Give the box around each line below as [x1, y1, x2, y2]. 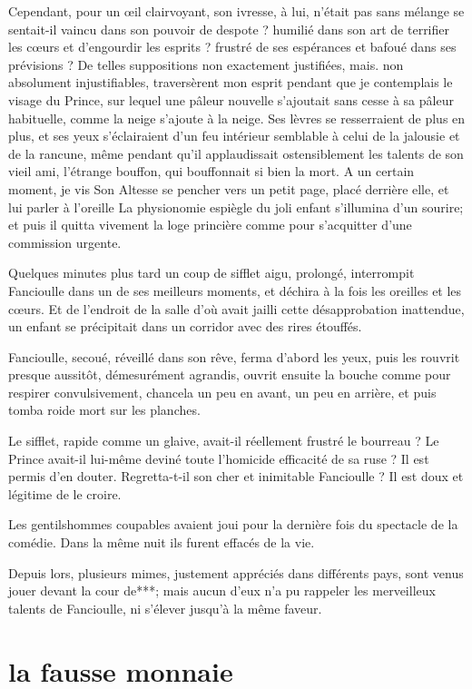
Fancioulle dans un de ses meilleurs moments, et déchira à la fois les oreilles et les [8, 281, 462, 300]
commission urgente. [8, 232, 122, 251]
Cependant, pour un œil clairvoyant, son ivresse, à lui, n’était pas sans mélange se [8, 2, 465, 20]
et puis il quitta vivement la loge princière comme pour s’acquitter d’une [8, 215, 412, 234]
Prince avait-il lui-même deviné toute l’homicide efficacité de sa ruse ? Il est [8, 448, 429, 468]
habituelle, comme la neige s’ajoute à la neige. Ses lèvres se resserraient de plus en [8, 108, 466, 127]
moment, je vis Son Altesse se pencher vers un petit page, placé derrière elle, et [8, 179, 449, 198]
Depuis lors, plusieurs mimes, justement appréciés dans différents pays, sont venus [8, 563, 464, 582]
